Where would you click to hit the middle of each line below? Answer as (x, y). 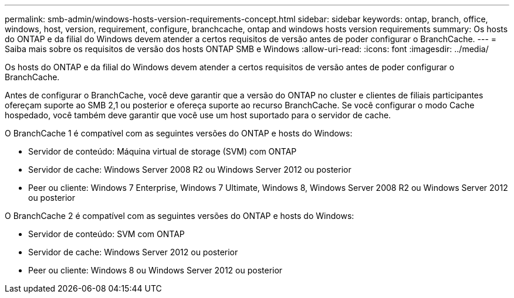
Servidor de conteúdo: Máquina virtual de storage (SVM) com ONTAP (163, 151)
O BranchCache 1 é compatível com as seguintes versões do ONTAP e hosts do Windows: (179, 133)
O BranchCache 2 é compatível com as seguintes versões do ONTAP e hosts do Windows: (180, 216)
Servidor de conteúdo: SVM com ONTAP (106, 234)
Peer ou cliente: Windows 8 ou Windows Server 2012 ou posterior (155, 270)
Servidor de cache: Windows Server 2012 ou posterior (133, 252)
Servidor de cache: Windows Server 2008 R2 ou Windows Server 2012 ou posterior (190, 169)
